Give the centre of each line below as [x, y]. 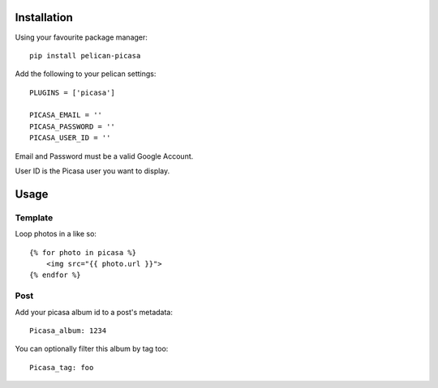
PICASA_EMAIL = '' [66, 115]
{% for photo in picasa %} [83, 252]
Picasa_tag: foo [62, 367]
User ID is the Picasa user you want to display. [92, 171]
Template [34, 217]
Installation [44, 17]
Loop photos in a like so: [56, 234]
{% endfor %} [55, 275]
